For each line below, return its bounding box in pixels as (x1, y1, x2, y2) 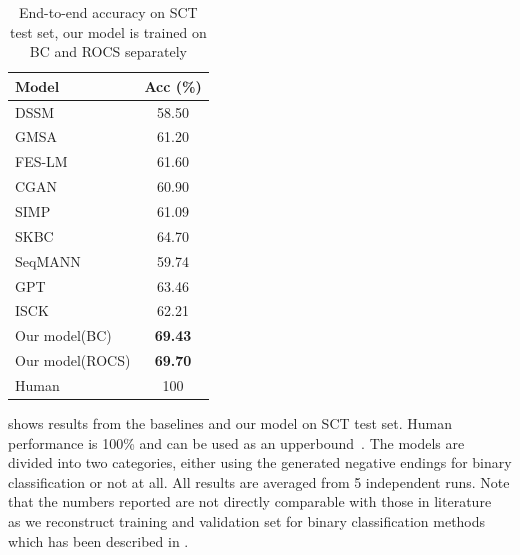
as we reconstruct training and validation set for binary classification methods (8, 510, 486, 531)
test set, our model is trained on (10, 21, 207, 42)
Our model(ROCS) (15, 350, 131, 371)
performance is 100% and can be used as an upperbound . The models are (8, 432, 465, 453)
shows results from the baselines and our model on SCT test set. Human (8, 413, 453, 433)
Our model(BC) (15, 325, 112, 346)
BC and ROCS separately (29, 41, 187, 62)
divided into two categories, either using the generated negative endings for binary (8, 452, 512, 473)
